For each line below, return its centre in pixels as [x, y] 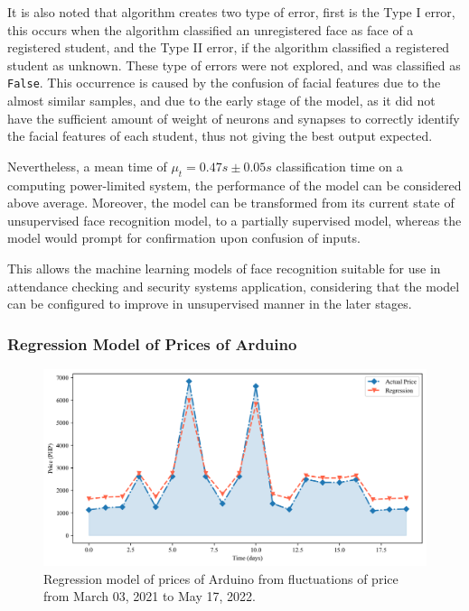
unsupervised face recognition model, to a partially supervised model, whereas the [234, 220]
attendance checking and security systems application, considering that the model [234, 286]
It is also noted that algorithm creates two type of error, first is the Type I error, [231, 12]
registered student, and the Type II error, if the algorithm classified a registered [229, 47]
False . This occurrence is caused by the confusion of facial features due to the [224, 83]
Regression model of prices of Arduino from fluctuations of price [221, 578]
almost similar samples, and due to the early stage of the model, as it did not [221, 101]
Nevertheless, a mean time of [87, 166]
